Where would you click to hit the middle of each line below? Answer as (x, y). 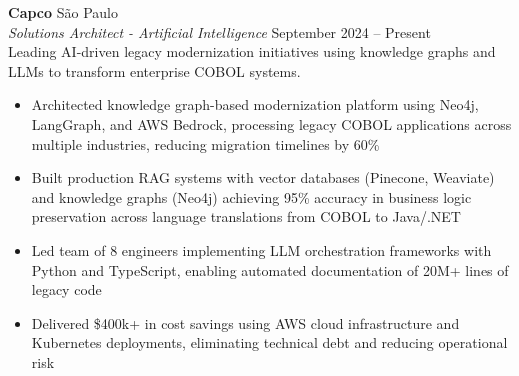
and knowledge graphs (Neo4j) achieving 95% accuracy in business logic (251, 196)
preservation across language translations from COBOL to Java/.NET (246, 216)
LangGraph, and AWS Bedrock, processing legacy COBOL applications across (271, 123)
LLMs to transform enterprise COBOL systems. (154, 70)
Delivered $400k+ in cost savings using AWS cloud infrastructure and (245, 322)
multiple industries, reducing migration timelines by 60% (205, 143)
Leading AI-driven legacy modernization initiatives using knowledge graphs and (252, 51)
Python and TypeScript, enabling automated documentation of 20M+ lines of (270, 269)
